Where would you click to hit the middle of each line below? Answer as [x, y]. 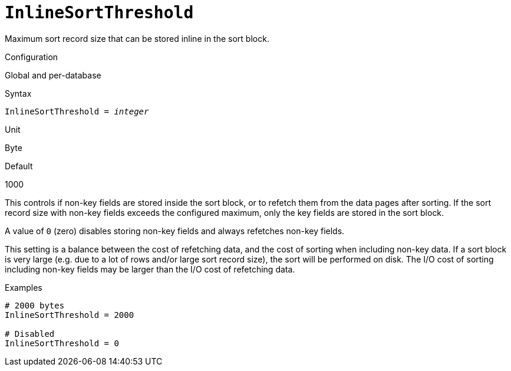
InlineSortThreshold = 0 [62, 343]
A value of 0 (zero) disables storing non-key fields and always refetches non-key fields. [175, 231]
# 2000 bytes [35, 305]
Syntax [18, 93]
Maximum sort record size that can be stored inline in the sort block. [137, 38]
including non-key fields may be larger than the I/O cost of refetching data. [150, 269]
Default [19, 166]
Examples [24, 287]
